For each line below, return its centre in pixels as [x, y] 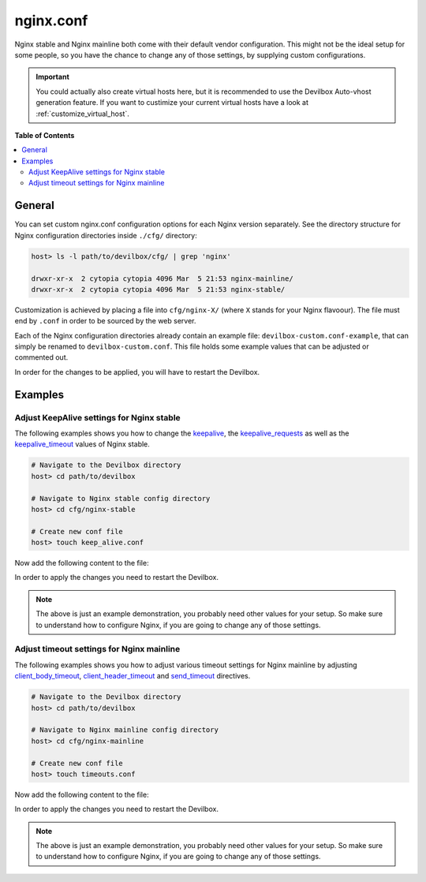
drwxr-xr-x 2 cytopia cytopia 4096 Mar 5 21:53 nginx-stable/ [158, 289]
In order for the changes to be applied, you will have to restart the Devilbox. [137, 372]
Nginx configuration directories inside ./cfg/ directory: [106, 235]
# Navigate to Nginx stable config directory [121, 498]
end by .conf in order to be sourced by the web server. [105, 321]
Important [53, 77]
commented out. [41, 357]
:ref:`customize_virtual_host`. [82, 114]
